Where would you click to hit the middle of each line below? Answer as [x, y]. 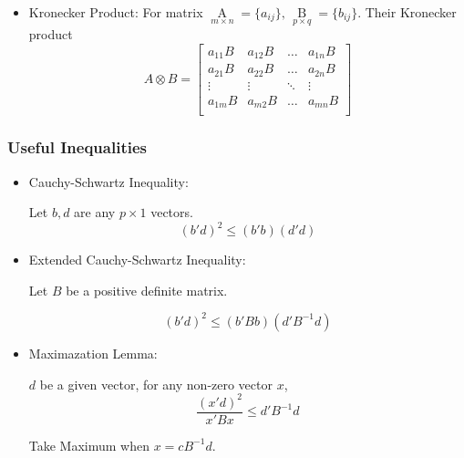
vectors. [172, 212]
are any [95, 212]
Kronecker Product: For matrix [116, 12]
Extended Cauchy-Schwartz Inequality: [137, 260]
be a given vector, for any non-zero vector [156, 384]
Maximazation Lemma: [93, 353]
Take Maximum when [89, 445]
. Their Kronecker [407, 12]
